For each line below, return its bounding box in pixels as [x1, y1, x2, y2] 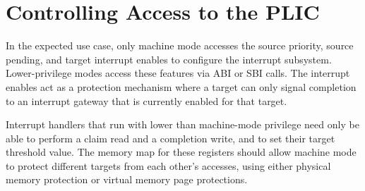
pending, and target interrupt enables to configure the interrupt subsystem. [6, 51, 332, 66]
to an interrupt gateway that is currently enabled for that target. [6, 93, 287, 108]
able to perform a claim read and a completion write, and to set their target [6, 130, 335, 145]
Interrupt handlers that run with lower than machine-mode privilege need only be [6, 117, 359, 132]
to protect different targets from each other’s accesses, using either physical [6, 158, 331, 173]
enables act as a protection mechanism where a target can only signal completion [6, 79, 357, 94]
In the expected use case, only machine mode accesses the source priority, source [6, 38, 354, 53]
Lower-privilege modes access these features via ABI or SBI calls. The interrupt [6, 66, 350, 80]
